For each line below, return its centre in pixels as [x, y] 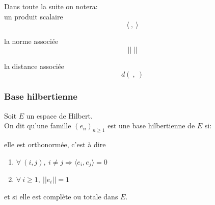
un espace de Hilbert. [59, 115]
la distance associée [34, 66]
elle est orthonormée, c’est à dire [55, 144]
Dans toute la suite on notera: [51, 6]
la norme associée [31, 41]
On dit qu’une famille [38, 126]
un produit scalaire [34, 16]
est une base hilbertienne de [151, 126]
